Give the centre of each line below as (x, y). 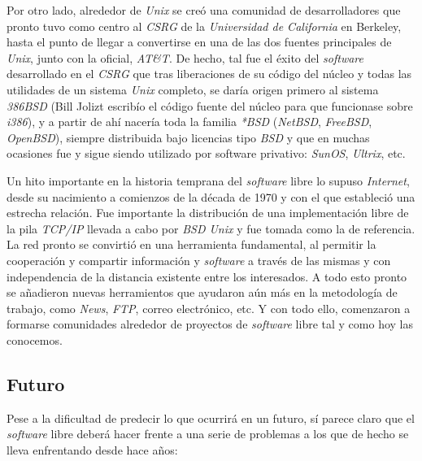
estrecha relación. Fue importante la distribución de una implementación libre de (208, 213)
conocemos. (35, 339)
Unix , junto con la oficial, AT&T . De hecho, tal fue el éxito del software (185, 57)
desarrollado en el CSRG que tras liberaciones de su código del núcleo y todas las (209, 74)
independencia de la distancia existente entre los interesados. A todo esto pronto (207, 276)
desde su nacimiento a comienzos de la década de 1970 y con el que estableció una (211, 196)
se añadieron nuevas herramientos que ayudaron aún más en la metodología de (202, 292)
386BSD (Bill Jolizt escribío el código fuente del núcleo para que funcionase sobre (210, 105)
